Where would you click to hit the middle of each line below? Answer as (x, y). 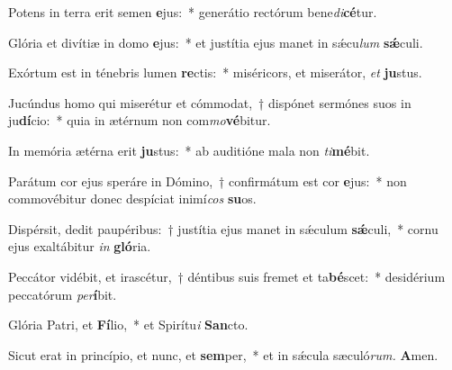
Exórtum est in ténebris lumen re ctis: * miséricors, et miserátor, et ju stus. (215, 72)
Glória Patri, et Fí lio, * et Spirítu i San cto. (128, 325)
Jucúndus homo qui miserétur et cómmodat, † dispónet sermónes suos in (210, 102)
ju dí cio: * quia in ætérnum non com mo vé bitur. (140, 120)
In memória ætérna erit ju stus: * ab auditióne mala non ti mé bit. (189, 150)
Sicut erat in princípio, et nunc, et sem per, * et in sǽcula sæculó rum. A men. (223, 354)
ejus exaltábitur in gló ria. (80, 246)
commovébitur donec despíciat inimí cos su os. (132, 199)
